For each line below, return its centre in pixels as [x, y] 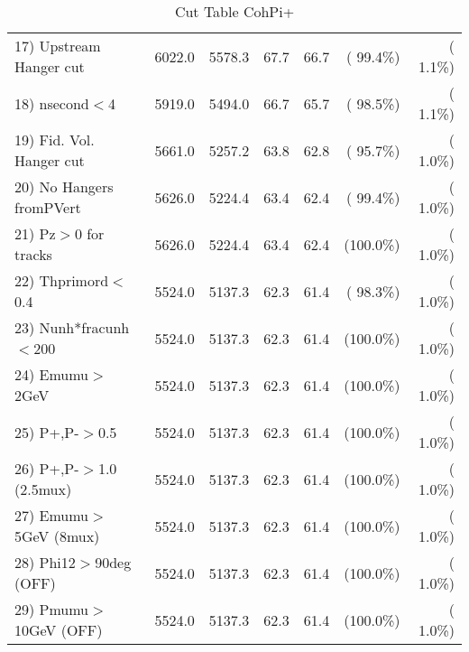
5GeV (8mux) [57, 536]
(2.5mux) [43, 489]
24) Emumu [52, 374]
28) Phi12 [45, 562]
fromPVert [48, 207]
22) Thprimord [62, 280]
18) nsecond [52, 103]
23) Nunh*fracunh [72, 327]
